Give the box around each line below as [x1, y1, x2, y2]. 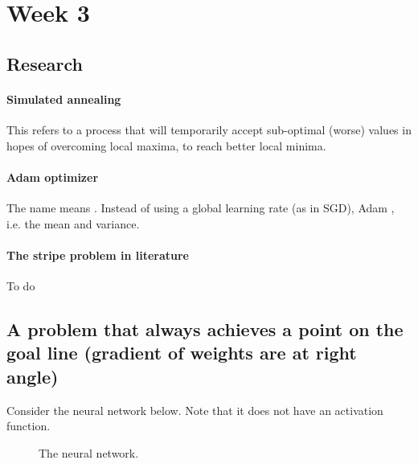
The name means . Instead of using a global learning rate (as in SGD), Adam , [6, 199, 395, 216]
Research [6, 51, 83, 76]
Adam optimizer [6, 168, 99, 185]
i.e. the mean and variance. [6, 215, 140, 232]
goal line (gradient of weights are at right [6, 340, 357, 365]
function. [6, 417, 51, 434]
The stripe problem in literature [6, 246, 189, 263]
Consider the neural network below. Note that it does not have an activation [6, 401, 383, 418]
